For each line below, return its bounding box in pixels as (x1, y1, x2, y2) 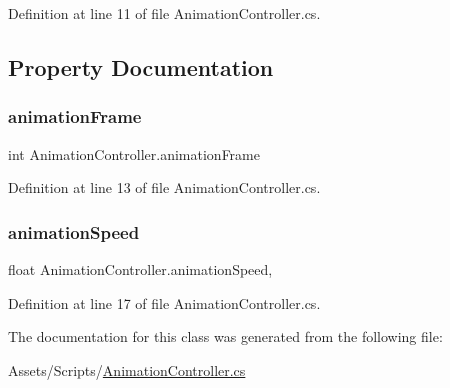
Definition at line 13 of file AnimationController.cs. (8, 177, 321, 198)
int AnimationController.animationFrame (8, 143, 260, 164)
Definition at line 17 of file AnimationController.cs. (8, 292, 321, 313)
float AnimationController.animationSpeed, (8, 259, 273, 279)
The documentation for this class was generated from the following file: (8, 326, 443, 347)
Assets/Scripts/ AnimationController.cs (8, 359, 246, 380)
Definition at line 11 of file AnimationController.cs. (8, 3, 321, 23)
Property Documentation (8, 51, 274, 82)
